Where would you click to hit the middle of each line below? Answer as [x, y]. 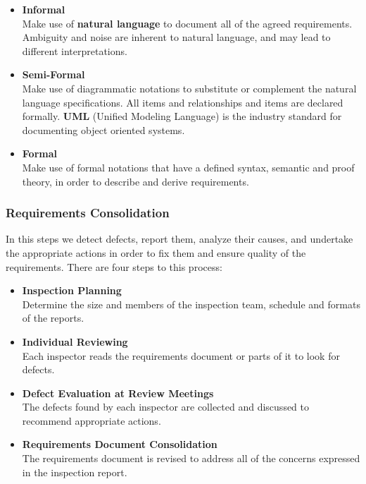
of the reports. [53, 318]
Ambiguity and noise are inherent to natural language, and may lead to [176, 37]
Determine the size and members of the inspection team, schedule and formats [191, 304]
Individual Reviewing [75, 341]
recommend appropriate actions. [91, 420]
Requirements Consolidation [88, 213]
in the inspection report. [75, 472]
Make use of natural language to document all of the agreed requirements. [187, 23]
